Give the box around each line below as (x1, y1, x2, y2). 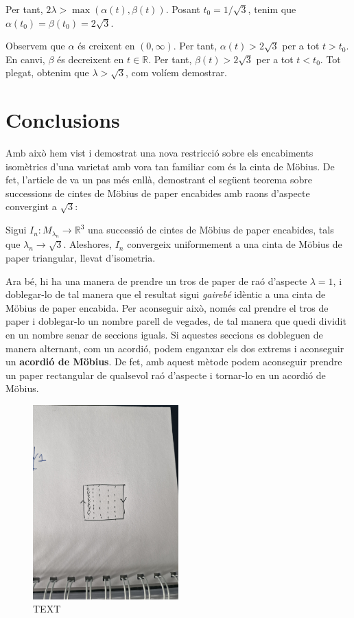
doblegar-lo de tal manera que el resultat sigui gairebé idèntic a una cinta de (5, 287, 326, 301)
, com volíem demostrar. (126, 65, 227, 80)
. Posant (165, 2, 200, 16)
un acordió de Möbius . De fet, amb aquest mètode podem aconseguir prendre (5, 354, 342, 369)
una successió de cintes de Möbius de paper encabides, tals (87, 222, 334, 237)
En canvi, (5, 51, 45, 66)
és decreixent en (57, 51, 124, 66)
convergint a (5, 199, 57, 214)
